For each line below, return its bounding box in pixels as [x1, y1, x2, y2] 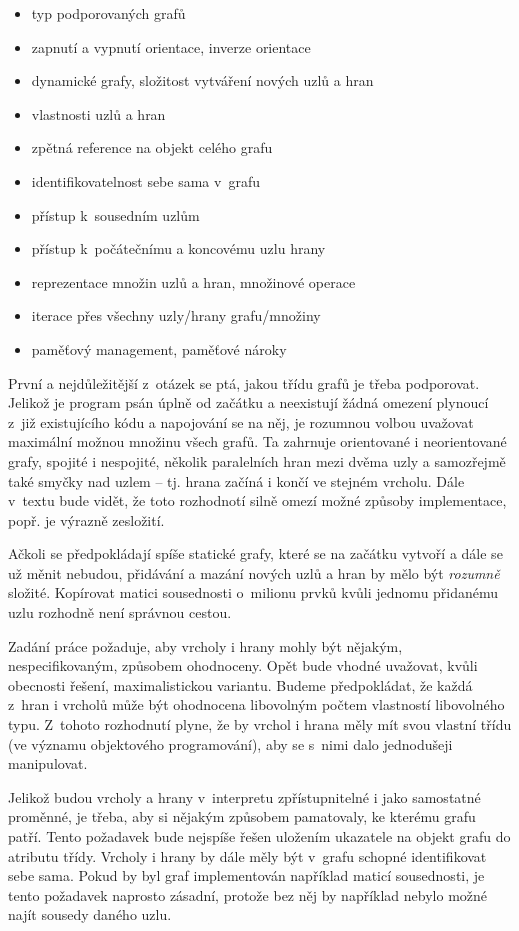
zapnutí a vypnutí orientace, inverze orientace [31, 36, 311, 57]
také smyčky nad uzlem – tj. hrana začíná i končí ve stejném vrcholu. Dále [8, 470, 465, 491]
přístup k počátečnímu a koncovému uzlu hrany [31, 238, 326, 259]
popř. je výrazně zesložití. [8, 509, 165, 530]
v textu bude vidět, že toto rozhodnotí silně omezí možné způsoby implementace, [8, 490, 507, 511]
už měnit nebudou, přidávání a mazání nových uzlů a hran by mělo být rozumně [8, 562, 500, 583]
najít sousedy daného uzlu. [8, 904, 172, 925]
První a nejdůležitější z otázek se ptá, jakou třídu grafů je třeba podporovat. [8, 372, 480, 393]
